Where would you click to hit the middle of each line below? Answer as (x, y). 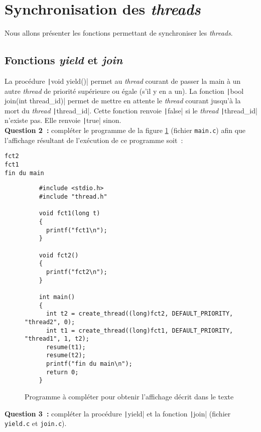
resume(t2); (66, 355)
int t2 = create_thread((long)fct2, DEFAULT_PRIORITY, (140, 314)
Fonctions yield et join (64, 60)
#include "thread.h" (73, 197)
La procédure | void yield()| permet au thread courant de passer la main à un (123, 81)
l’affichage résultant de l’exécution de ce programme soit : (94, 140)
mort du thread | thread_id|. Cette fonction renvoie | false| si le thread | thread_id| (131, 110)
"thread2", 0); (50, 322)
